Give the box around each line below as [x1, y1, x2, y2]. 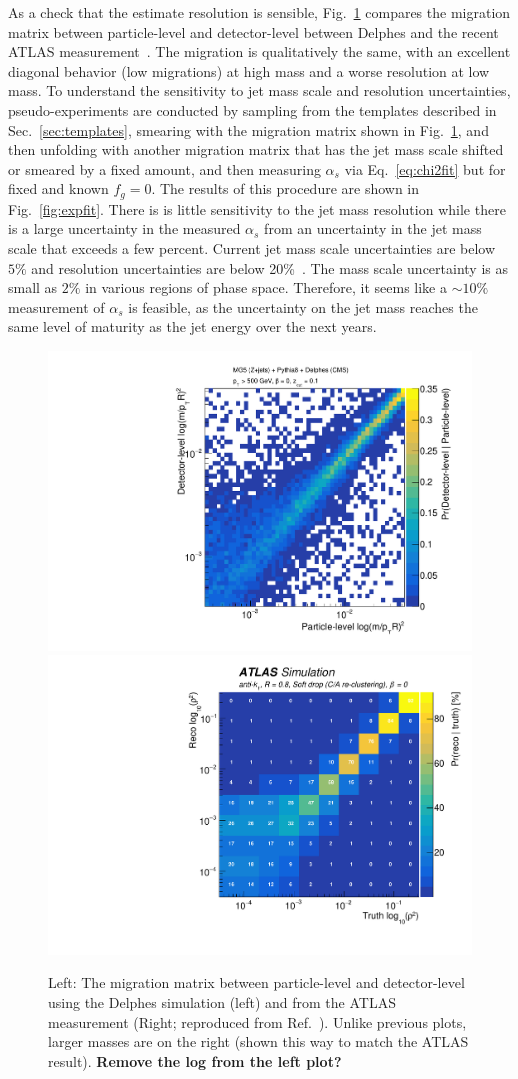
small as [8, 277, 58, 298]
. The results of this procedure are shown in [151, 178, 420, 199]
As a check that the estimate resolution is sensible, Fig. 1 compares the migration [8, 2, 511, 22]
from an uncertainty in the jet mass [264, 218, 482, 239]
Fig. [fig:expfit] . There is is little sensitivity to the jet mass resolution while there [8, 198, 506, 219]
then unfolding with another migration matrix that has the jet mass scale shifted [8, 139, 504, 160]
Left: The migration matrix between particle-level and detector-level [48, 972, 465, 993]
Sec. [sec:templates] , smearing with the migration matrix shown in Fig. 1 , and [8, 119, 489, 140]
